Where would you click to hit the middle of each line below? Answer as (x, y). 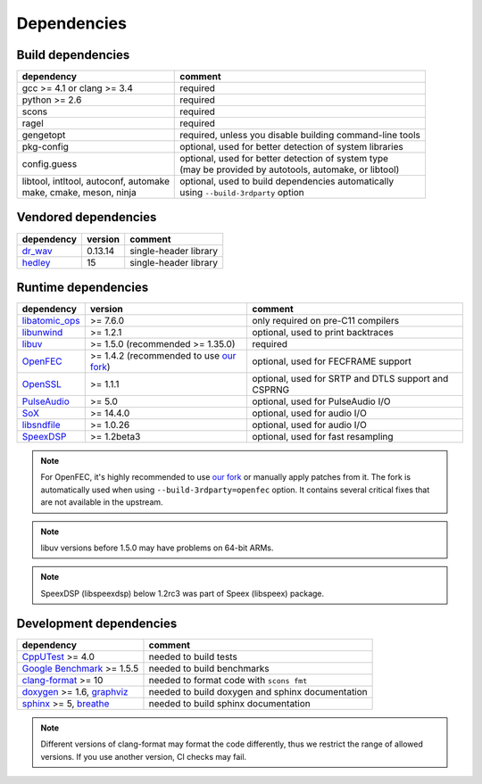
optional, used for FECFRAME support (332, 361)
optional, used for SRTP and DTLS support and (350, 379)
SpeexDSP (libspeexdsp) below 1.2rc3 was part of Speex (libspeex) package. (183, 593)
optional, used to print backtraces (323, 333)
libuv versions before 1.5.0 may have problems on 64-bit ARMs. (157, 548)
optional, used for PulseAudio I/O (321, 401)
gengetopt (44, 136)
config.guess (50, 164)
